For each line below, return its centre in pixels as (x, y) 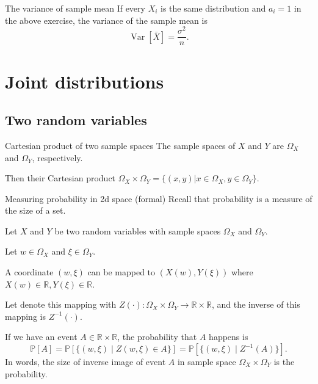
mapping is (25, 316)
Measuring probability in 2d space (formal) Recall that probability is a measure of (159, 198)
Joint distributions (85, 81)
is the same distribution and (213, 8)
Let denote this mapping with (61, 304)
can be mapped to (121, 272)
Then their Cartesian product (60, 178)
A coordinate (29, 272)
